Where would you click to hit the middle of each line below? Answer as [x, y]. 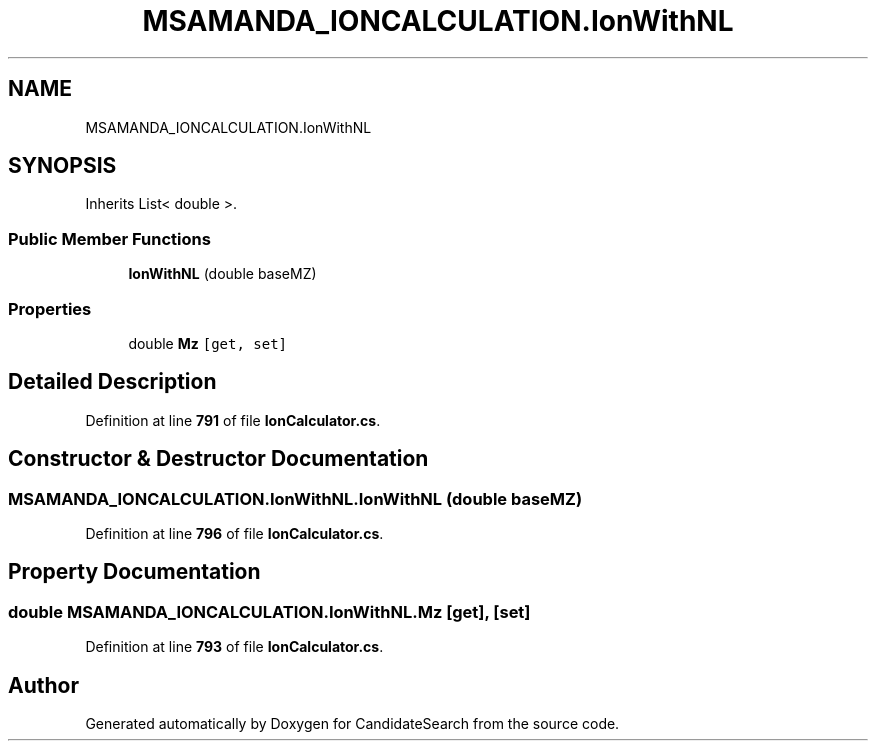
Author [43, 685]
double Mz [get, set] [207, 343]
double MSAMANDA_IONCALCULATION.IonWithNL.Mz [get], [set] [269, 611]
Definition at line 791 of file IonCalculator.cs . [233, 420]
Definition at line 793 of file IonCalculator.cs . [234, 647]
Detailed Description [112, 382]
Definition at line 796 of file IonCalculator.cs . [234, 533]
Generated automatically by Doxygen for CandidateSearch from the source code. [352, 724]
